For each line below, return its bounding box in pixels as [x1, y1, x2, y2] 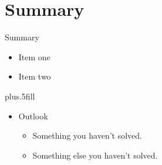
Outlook [18, 109, 48, 122]
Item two [18, 70, 51, 82]
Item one [18, 50, 50, 63]
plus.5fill [5, 90, 35, 102]
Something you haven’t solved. [32, 129, 142, 142]
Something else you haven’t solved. [32, 149, 158, 161]
